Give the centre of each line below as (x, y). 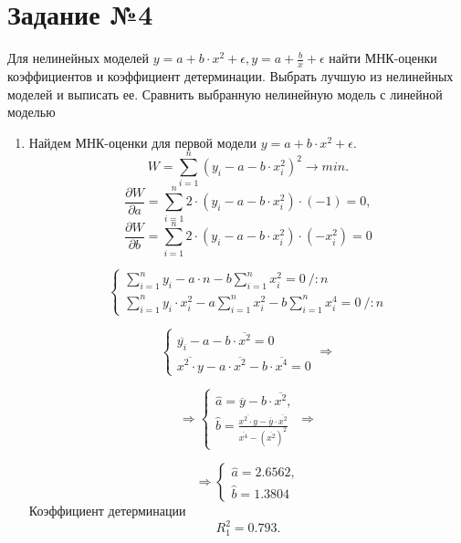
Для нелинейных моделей (79, 58)
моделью (31, 112)
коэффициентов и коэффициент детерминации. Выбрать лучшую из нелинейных (230, 75)
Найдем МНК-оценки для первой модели (143, 142)
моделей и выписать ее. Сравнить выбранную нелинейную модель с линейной (225, 94)
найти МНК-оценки (383, 58)
